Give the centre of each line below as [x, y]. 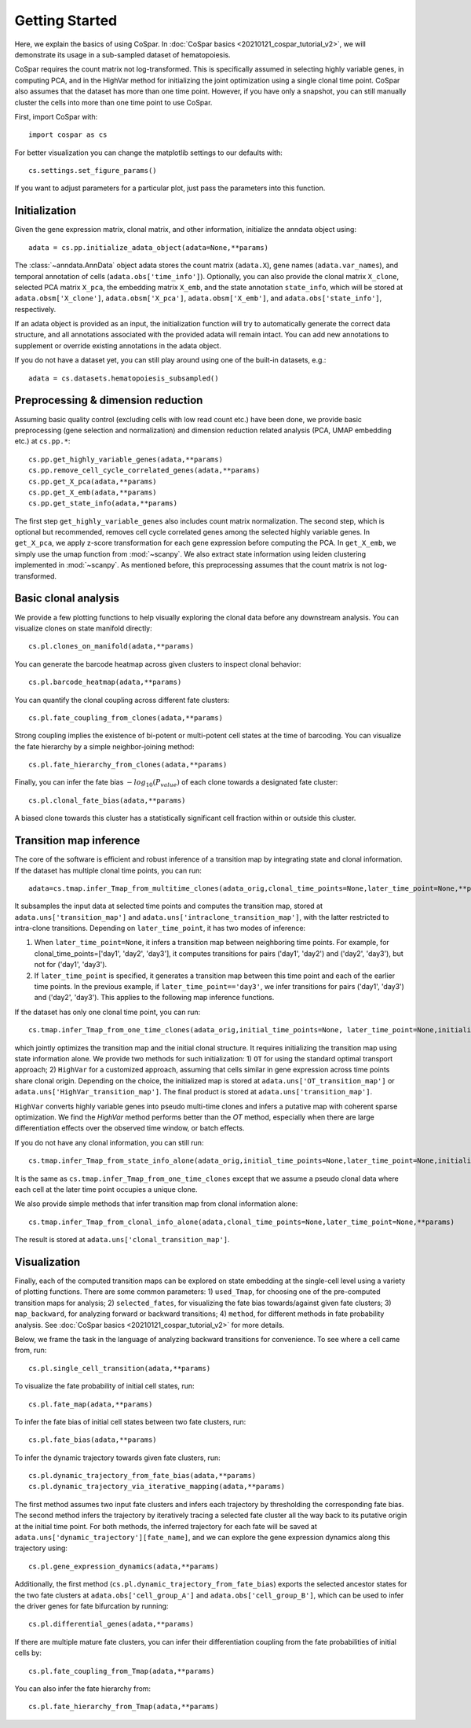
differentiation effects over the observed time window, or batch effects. [130, 1128]
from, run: [31, 1350]
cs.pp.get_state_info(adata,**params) [103, 504]
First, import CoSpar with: [56, 116]
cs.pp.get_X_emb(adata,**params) [93, 492]
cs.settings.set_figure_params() [93, 171]
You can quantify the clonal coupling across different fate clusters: [122, 700]
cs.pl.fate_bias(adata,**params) [93, 1440]
